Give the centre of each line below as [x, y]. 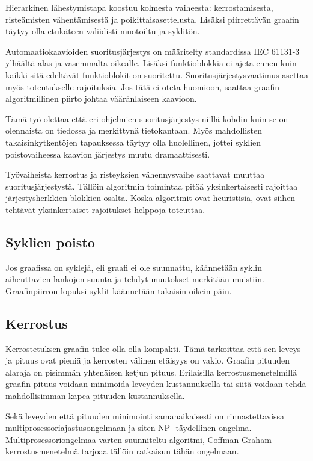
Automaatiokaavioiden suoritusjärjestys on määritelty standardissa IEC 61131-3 [153, 51]
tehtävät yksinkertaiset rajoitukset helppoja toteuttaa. [105, 209]
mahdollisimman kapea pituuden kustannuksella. [95, 396]
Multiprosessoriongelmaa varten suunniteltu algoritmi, [105, 439]
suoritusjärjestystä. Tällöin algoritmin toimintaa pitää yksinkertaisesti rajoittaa [152, 186]
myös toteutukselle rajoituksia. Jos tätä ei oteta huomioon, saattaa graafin [143, 86]
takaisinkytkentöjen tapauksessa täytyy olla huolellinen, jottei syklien [133, 142]
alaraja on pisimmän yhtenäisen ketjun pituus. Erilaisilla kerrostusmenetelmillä [151, 372]
